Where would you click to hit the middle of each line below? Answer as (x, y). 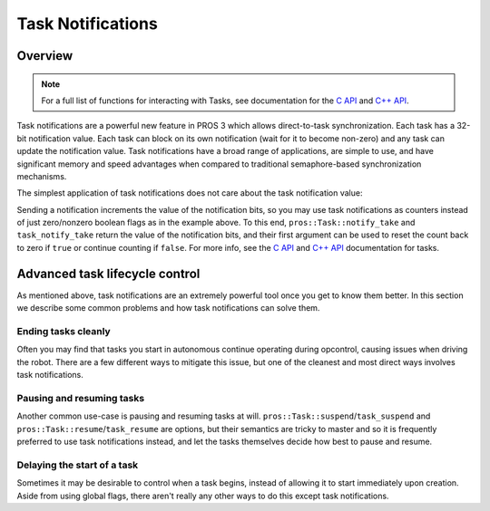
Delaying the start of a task (78, 465)
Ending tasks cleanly (64, 331)
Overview (45, 56)
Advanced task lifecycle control (108, 273)
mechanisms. (42, 176)
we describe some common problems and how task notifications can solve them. (168, 308)
